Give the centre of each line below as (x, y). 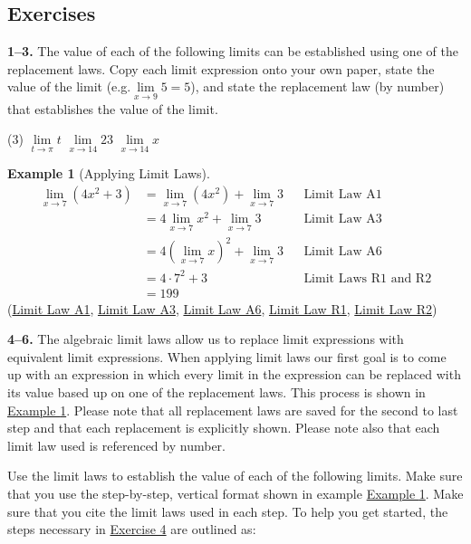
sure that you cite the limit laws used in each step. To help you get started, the (228, 511)
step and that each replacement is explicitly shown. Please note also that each (224, 428)
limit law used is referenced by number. (116, 445)
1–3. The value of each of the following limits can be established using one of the (233, 51)
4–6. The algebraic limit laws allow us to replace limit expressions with (206, 339)
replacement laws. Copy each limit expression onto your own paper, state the (221, 68)
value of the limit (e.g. (69, 86)
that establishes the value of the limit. (113, 108)
